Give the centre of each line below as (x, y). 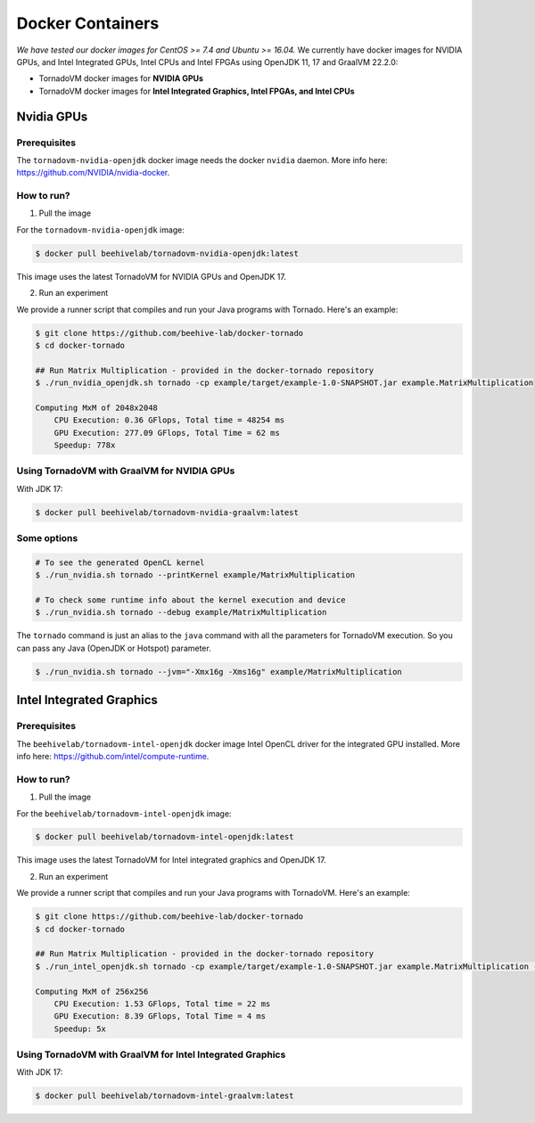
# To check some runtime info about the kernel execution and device (190, 600)
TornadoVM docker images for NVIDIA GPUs (121, 78)
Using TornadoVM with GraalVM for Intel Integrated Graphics (151, 1054)
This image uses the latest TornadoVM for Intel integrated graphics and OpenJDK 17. (171, 860)
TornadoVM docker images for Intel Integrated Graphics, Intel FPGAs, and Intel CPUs (197, 91)
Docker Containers (88, 23)
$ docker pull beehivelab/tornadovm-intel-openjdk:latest (165, 837)
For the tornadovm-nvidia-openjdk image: (100, 230)
